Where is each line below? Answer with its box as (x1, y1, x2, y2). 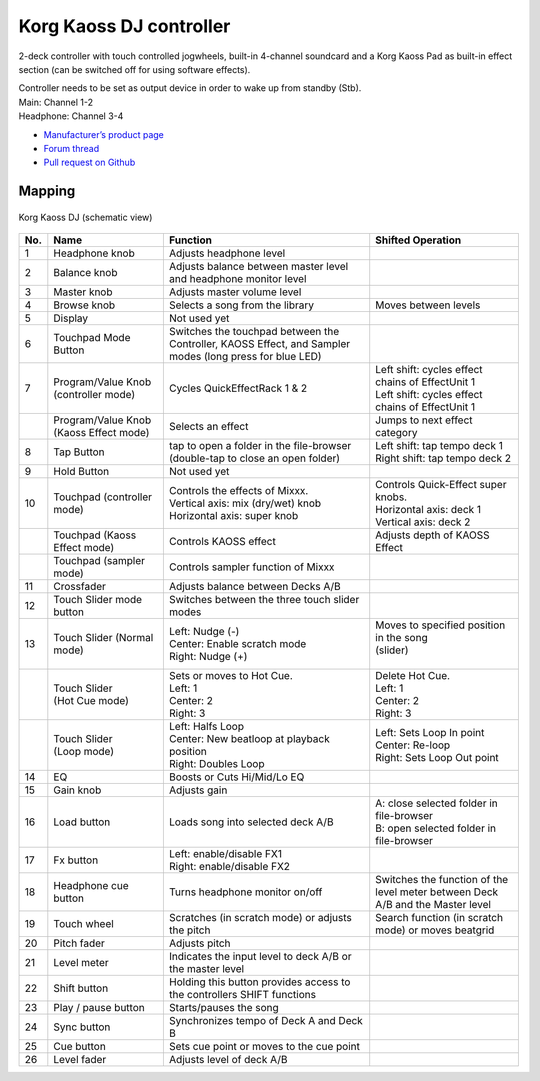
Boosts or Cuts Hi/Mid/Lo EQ (168, 770, 305, 784)
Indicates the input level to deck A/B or (168, 950, 352, 964)
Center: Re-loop (375, 738, 451, 752)
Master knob (53, 285, 113, 299)
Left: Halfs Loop (168, 720, 245, 734)
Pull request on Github (43, 156, 136, 169)
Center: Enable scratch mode (168, 637, 307, 651)
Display (53, 311, 89, 325)
